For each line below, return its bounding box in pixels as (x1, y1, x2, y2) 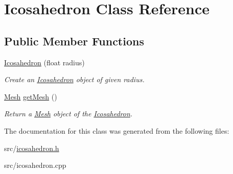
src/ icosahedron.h (4, 142, 59, 153)
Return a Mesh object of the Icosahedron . (4, 108, 133, 119)
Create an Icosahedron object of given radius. (4, 74, 145, 85)
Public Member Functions (4, 33, 144, 48)
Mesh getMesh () (4, 91, 57, 102)
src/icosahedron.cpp (4, 160, 66, 170)
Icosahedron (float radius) (4, 57, 85, 67)
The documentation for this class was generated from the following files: (4, 125, 229, 136)
